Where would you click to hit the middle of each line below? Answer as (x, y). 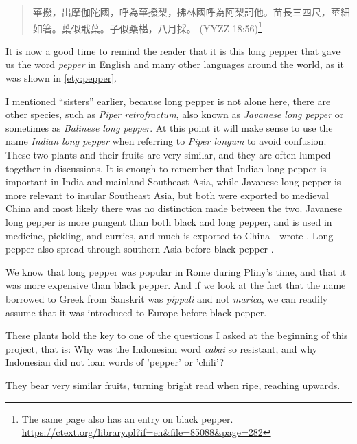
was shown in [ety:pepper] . (61, 78)
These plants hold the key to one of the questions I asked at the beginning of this (177, 335)
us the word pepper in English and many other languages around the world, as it (175, 64)
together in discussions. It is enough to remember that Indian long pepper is (166, 168)
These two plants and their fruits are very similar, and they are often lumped (168, 154)
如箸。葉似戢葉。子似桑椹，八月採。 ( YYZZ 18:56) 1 (147, 27)
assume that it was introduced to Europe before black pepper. (136, 312)
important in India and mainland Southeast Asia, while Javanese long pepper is (173, 182)
